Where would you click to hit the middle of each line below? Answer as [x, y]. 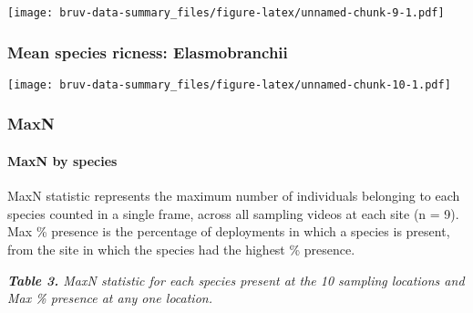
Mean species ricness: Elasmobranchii [148, 52]
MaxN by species [62, 160]
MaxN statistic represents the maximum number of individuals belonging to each [234, 196]
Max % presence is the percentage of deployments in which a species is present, [229, 231]
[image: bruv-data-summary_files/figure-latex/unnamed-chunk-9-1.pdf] [226, 13]
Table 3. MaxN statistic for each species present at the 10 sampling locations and [236, 280]
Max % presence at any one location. [110, 298]
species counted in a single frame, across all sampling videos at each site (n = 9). [233, 213]
